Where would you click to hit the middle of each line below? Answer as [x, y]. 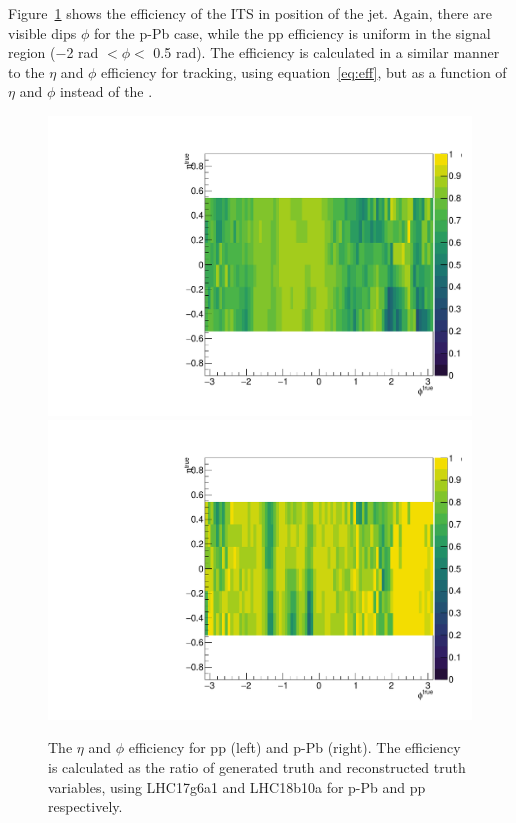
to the [26, 71]
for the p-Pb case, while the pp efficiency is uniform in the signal [292, 32]
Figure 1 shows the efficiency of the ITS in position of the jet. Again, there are [250, 13]
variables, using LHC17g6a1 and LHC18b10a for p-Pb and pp [237, 786]
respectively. [85, 806]
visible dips [42, 32]
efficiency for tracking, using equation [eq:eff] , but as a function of [304, 71]
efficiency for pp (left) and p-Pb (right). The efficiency [294, 747]
